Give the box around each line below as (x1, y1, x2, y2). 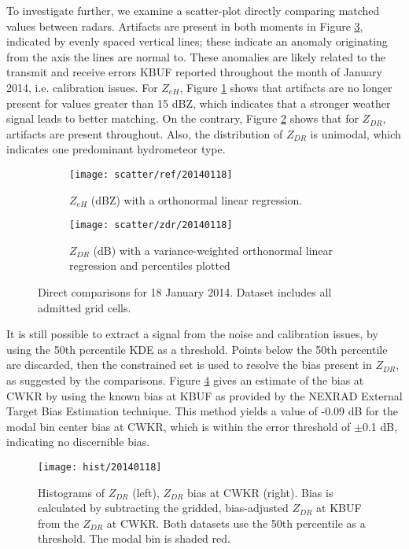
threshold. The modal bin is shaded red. (38, 530, 230, 547)
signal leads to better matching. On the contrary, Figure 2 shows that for (6, 110, 359, 127)
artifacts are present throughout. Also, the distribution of (6, 125, 283, 142)
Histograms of (38, 484, 105, 500)
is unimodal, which (310, 125, 401, 142)
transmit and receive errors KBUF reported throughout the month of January (6, 64, 382, 80)
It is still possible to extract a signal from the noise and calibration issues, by (6, 326, 378, 342)
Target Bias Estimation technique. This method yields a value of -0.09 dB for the (6, 403, 398, 419)
